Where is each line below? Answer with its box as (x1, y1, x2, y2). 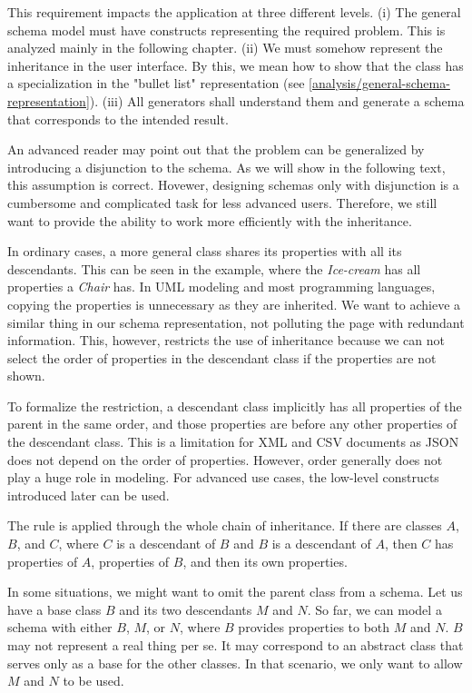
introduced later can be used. (7, 485, 170, 504)
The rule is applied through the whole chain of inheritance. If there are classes (7, 516, 442, 535)
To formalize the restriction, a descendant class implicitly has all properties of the (7, 396, 462, 415)
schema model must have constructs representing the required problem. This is (7, 20, 446, 39)
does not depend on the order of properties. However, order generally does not (7, 450, 443, 469)
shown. (7, 366, 45, 385)
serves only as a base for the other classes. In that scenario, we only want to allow (7, 653, 463, 672)
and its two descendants (119, 599, 252, 619)
